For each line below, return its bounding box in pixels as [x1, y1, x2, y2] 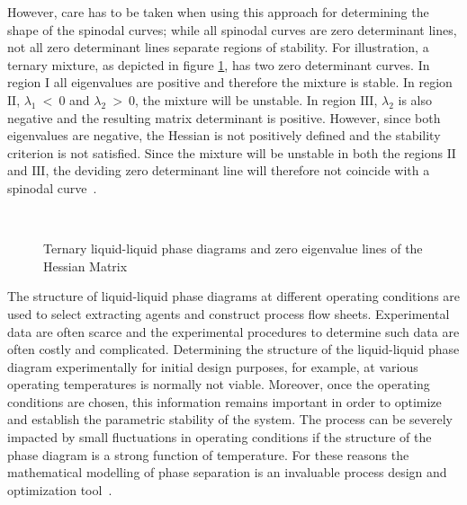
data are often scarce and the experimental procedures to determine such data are [7, 322, 460, 341]
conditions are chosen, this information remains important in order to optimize [7, 392, 442, 411]
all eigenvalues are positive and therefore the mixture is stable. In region [53, 73, 453, 92]
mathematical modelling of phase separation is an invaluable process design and [7, 463, 447, 482]
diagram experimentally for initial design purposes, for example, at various [7, 357, 418, 376]
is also [398, 90, 432, 109]
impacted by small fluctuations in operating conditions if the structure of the [7, 428, 432, 447]
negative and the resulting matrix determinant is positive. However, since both [7, 108, 441, 127]
